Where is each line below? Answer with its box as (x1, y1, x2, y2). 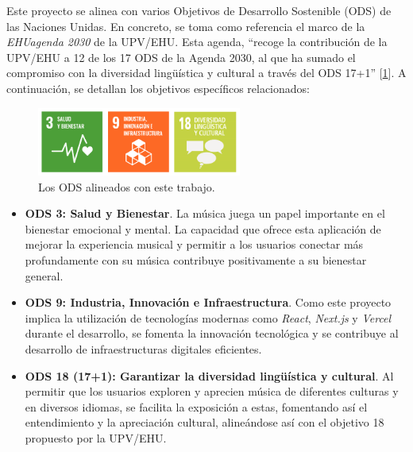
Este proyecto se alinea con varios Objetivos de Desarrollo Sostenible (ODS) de (6, 2, 392, 18)
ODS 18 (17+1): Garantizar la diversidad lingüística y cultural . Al (25, 367, 394, 384)
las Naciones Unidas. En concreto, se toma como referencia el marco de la (6, 17, 365, 34)
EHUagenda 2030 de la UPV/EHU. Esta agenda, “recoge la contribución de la (6, 33, 388, 50)
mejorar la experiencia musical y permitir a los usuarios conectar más (25, 236, 364, 253)
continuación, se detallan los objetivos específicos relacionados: (6, 79, 310, 96)
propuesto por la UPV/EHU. (25, 430, 167, 446)
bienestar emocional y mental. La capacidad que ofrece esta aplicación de (25, 220, 381, 237)
